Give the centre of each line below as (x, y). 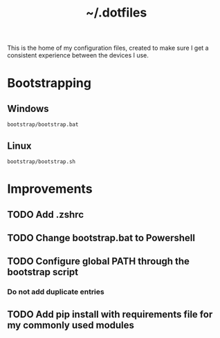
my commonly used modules (71, 325)
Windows (28, 109)
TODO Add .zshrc (46, 215)
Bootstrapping (49, 83)
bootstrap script (43, 272)
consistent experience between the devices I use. (78, 55)
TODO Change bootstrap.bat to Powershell (101, 237)
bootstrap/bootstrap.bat (43, 125)
